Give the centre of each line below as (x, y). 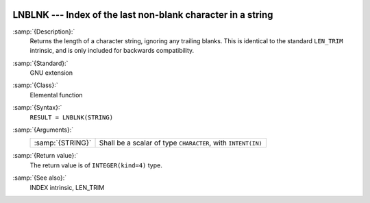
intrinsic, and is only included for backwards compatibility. (112, 51)
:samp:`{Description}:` (44, 32)
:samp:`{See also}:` (40, 178)
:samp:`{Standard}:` (40, 63)
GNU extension (51, 73)
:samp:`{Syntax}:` (37, 108)
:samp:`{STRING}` (63, 143)
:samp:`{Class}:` (35, 85)
